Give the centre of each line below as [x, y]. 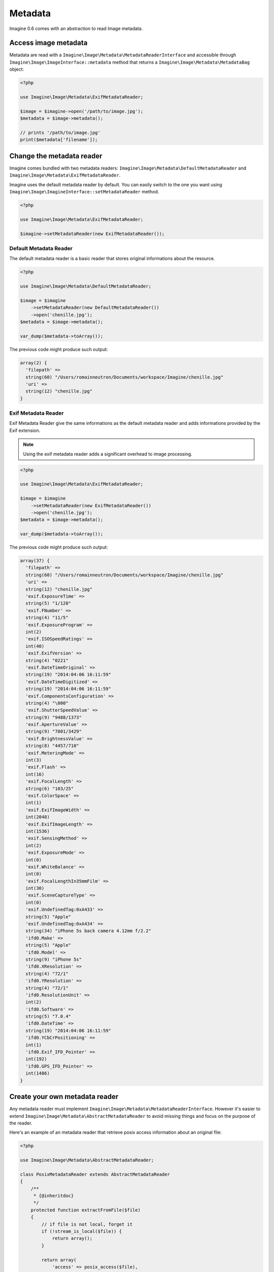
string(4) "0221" [47, 660]
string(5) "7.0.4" [48, 1017]
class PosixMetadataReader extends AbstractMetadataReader [95, 1174]
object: [17, 69]
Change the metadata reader [56, 156]
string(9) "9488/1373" [54, 717]
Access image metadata [48, 43]
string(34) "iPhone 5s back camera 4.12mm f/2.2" [89, 931]
